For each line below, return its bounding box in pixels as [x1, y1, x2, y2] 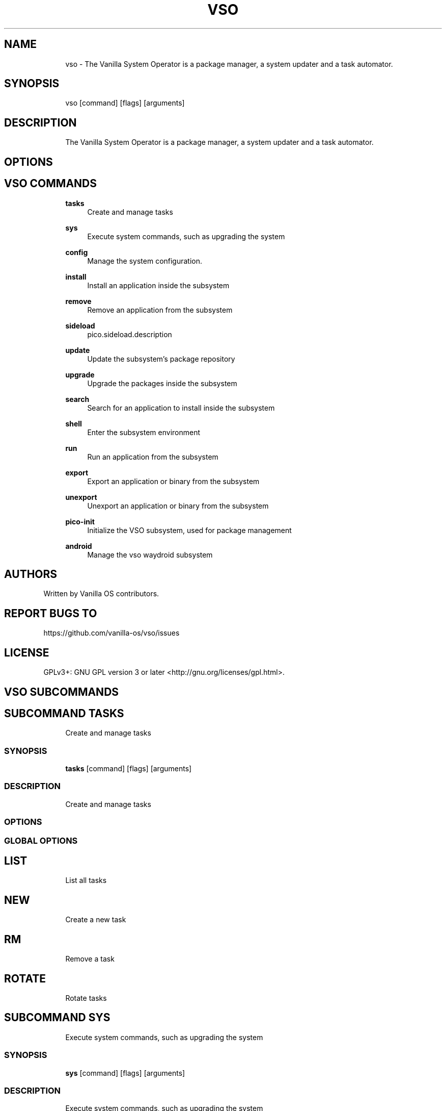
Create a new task [65, 915, 126, 924]
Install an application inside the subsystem [87, 281, 230, 290]
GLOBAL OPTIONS [4, 835, 78, 846]
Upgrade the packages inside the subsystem [87, 378, 237, 388]
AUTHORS [4, 567, 58, 580]
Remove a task [65, 954, 115, 964]
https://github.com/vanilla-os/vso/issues [43, 628, 180, 638]
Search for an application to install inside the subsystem [87, 403, 275, 412]
